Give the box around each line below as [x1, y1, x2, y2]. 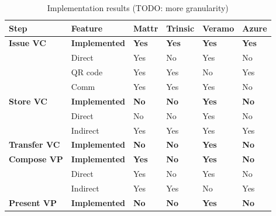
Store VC [9, 95, 47, 107]
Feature [71, 22, 103, 34]
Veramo [202, 22, 234, 34]
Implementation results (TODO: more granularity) [47, 2, 229, 13]
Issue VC [9, 37, 46, 49]
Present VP [9, 196, 57, 208]
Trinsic [166, 22, 195, 34]
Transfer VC [9, 138, 60, 151]
